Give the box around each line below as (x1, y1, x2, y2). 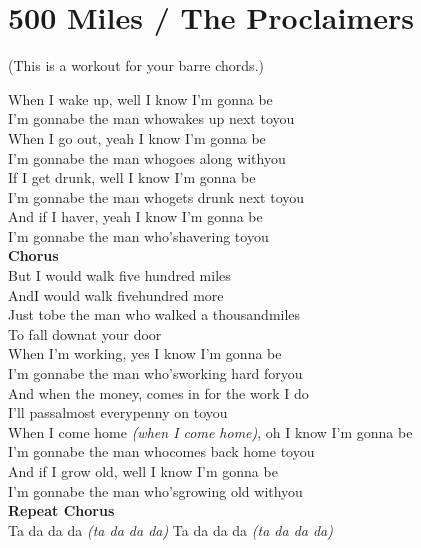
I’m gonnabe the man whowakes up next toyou (8, 108, 295, 129)
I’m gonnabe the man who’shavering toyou (8, 225, 269, 246)
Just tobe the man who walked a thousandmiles (8, 304, 301, 325)
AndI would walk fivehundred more (8, 284, 224, 305)
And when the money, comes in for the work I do (8, 382, 309, 403)
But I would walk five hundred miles (8, 265, 231, 286)
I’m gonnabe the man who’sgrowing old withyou (8, 480, 303, 501)
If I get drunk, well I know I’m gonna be (8, 167, 256, 188)
